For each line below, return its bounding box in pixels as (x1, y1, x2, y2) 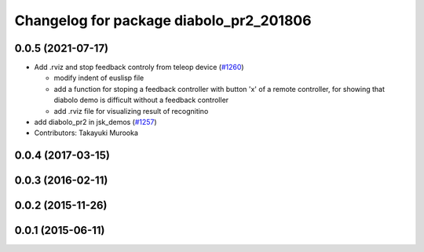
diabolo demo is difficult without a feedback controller (53, 95, 229, 105)
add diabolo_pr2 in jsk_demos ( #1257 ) (34, 118, 157, 127)
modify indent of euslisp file (53, 73, 144, 82)
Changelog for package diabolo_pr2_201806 (14, 12, 312, 29)
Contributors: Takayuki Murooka (34, 128, 139, 137)
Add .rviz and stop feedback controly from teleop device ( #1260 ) (34, 63, 244, 72)
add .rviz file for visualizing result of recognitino (53, 106, 209, 115)
